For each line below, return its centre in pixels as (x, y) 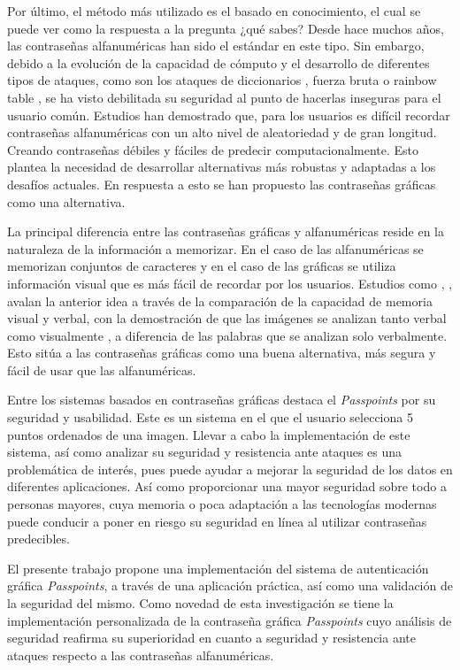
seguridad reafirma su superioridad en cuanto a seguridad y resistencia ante (211, 638)
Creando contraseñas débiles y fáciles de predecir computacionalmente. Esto (213, 149)
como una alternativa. (66, 201)
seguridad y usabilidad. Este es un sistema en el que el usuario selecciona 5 (210, 417)
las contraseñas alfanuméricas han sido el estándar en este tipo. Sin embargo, (216, 46)
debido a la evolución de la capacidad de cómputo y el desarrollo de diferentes (218, 62)
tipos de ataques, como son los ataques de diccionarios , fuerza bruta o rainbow (222, 80)
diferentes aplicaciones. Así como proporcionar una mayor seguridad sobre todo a (227, 486)
